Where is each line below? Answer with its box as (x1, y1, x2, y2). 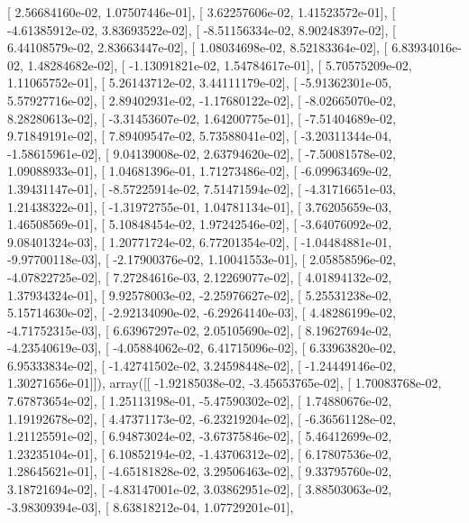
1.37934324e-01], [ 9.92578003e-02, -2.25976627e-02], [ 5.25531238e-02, (7, 285, 392, 304)
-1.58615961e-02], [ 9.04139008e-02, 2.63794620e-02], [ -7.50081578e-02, (7, 143, 396, 162)
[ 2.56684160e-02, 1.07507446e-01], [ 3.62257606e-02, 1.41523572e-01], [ (7, 3, 396, 21)
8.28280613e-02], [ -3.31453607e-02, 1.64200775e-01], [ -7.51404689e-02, (7, 108, 396, 127)
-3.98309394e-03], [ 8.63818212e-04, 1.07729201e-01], (7, 497, 294, 516)
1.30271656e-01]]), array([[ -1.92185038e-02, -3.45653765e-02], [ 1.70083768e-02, (7, 373, 442, 392)
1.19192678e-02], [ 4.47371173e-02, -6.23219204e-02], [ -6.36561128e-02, (7, 408, 396, 427)
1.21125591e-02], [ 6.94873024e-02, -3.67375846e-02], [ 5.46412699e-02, (7, 427, 392, 445)
